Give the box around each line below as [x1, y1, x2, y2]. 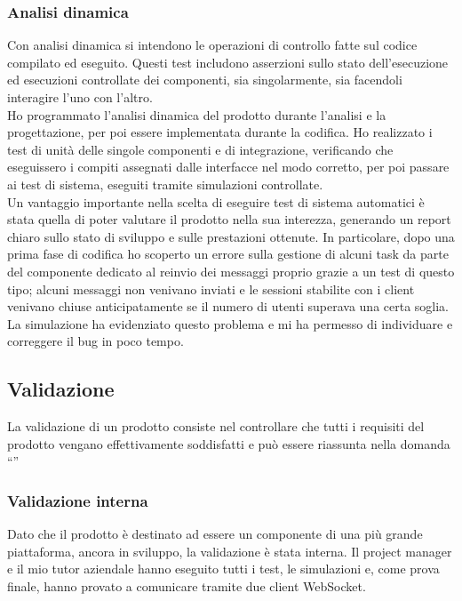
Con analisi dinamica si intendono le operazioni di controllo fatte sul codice [7, 36, 418, 54]
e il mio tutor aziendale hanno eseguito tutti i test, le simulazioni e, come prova [7, 559, 440, 578]
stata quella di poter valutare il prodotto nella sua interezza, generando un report [7, 210, 451, 228]
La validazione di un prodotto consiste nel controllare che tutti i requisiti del [7, 417, 425, 436]
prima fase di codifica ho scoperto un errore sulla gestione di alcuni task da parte [7, 244, 449, 263]
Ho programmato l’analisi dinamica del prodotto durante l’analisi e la [7, 105, 386, 124]
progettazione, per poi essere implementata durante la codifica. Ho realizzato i [7, 123, 433, 141]
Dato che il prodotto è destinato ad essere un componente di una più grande [7, 525, 423, 543]
